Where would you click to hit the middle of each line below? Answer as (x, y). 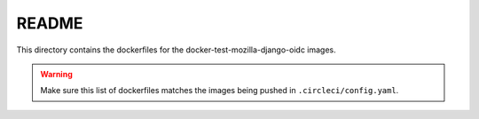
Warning (56, 74)
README (50, 23)
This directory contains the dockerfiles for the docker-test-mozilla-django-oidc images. (176, 50)
